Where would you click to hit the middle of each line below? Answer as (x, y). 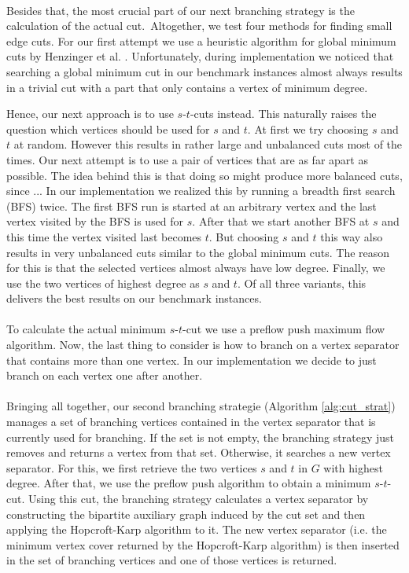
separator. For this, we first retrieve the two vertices (132, 467)
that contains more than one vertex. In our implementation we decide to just (192, 360)
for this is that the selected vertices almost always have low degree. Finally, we (196, 268)
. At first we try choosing (308, 129)
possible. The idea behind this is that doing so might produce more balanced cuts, (204, 175)
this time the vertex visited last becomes (104, 236)
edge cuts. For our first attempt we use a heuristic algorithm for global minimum (201, 40)
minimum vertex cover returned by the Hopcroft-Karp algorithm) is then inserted (203, 544)
